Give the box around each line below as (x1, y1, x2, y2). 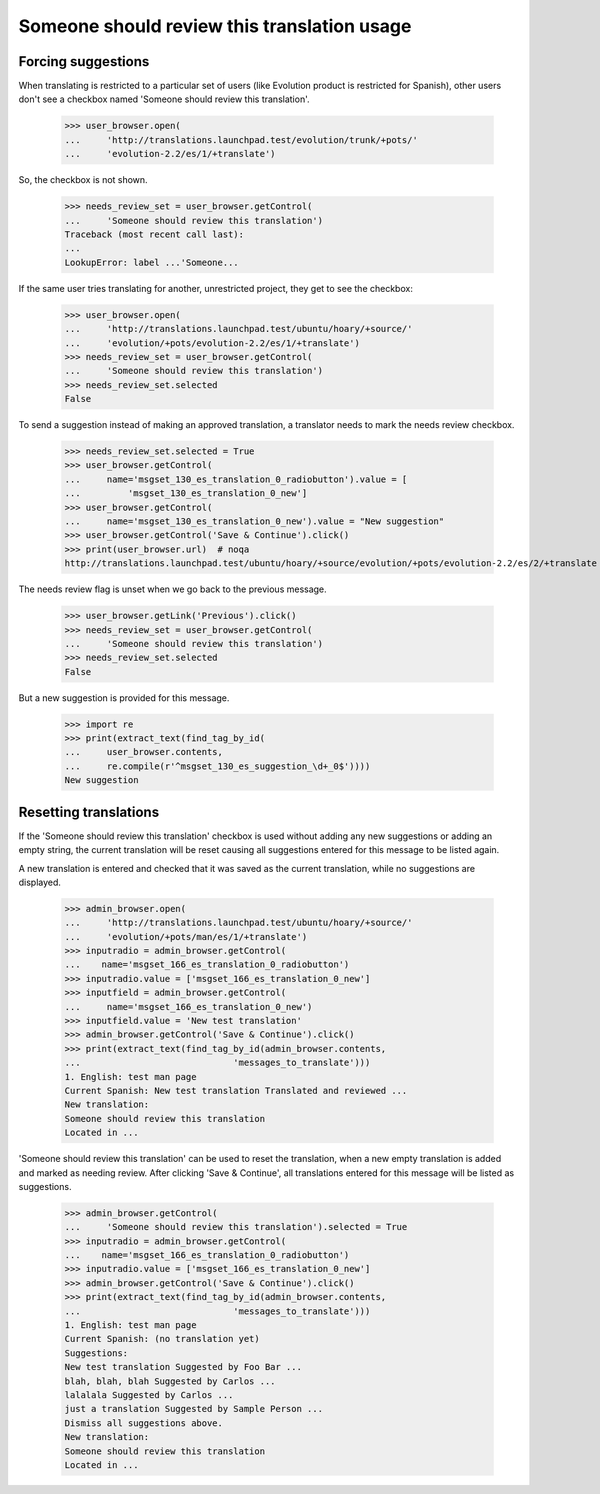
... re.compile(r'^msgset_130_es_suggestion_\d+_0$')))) (64, 760, 371, 772)
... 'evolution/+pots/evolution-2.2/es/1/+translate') (64, 337, 360, 349)
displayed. (18, 876, 62, 888)
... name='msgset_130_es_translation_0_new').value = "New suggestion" (64, 515, 445, 527)
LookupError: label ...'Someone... (64, 256, 239, 268)
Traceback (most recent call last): (64, 228, 245, 240)
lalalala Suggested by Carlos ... (64, 1389, 234, 1400)
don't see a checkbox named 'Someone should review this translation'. (18, 93, 310, 105)
